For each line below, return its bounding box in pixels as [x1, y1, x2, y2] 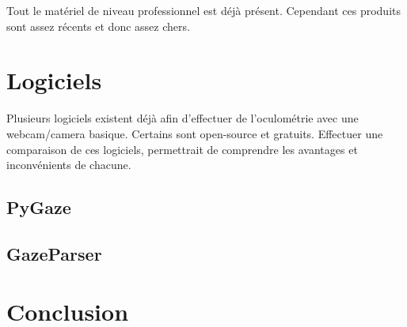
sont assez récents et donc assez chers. [6, 17, 190, 34]
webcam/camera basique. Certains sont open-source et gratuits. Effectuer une [6, 125, 383, 141]
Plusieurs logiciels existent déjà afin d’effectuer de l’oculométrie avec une [6, 110, 359, 126]
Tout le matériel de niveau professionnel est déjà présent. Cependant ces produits [6, 2, 401, 18]
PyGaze [6, 195, 71, 220]
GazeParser [6, 241, 102, 265]
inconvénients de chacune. [6, 156, 131, 173]
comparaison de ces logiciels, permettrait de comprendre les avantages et [6, 141, 358, 157]
